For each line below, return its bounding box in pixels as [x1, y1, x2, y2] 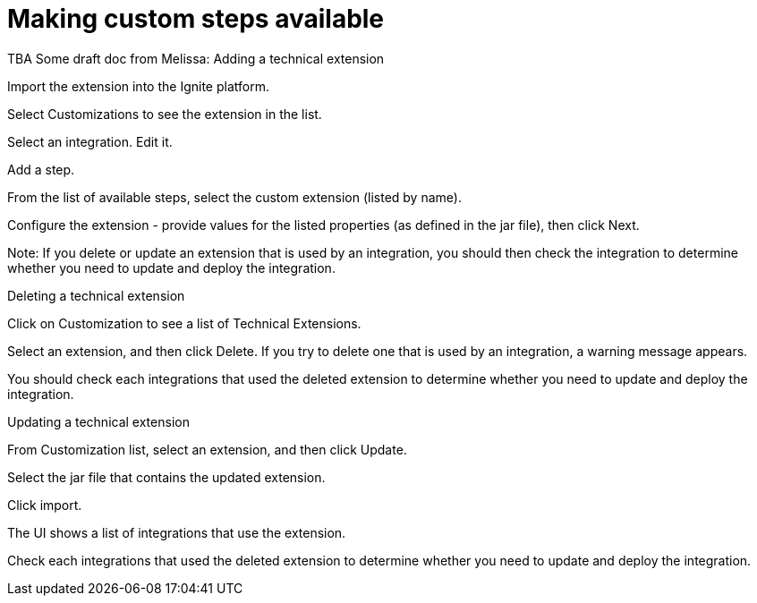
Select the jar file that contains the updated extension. [7, 469, 326, 485]
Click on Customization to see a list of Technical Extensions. [7, 315, 361, 331]
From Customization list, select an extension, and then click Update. [7, 441, 407, 457]
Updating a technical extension [7, 413, 190, 429]
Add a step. [7, 161, 75, 177]
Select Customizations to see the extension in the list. [7, 106, 322, 122]
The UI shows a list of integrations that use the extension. [7, 524, 346, 540]
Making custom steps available [7, 4, 385, 34]
